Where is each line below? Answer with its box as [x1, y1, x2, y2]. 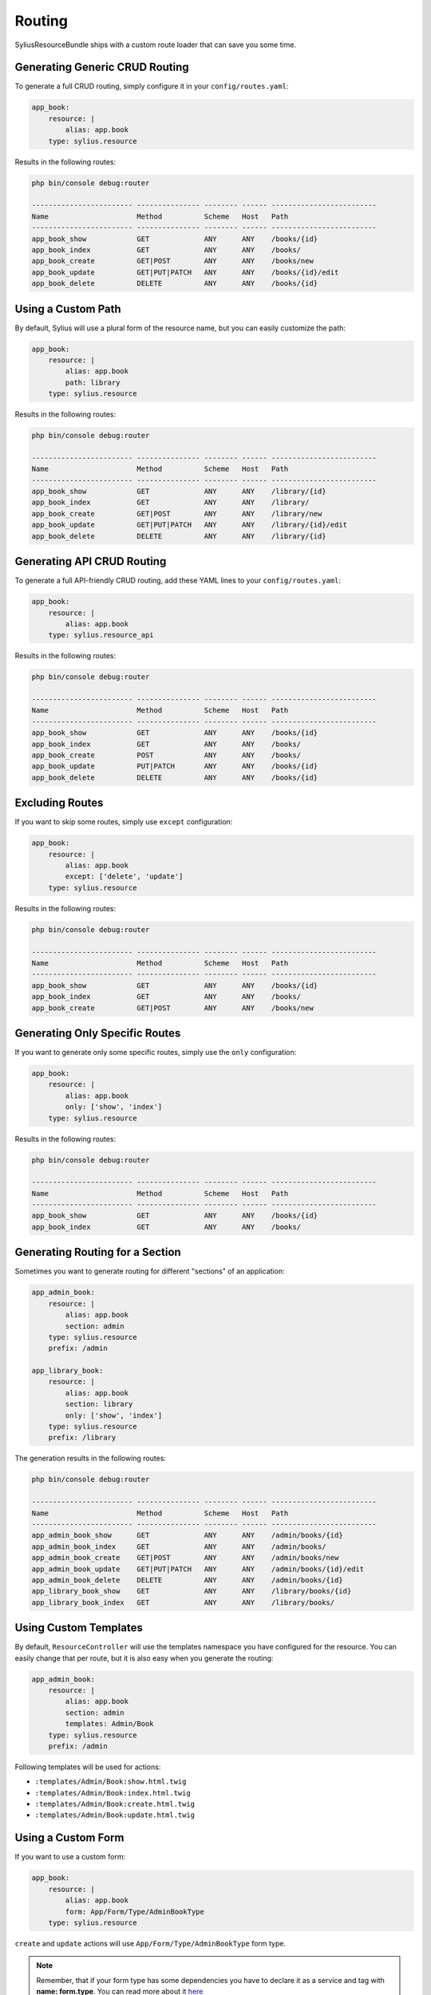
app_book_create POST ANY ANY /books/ [31, 750, 302, 760]
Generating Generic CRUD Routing [14, 61, 189, 74]
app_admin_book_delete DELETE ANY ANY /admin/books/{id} [31, 1575, 343, 1584]
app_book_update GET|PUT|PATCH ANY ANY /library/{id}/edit [31, 520, 347, 530]
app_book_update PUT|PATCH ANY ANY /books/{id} [31, 762, 318, 771]
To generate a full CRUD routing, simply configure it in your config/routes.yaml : [14, 81, 289, 91]
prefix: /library [48, 1433, 117, 1442]
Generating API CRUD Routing [14, 555, 167, 568]
